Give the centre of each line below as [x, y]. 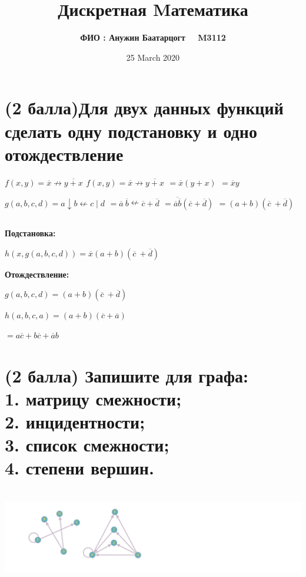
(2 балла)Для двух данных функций [144, 108]
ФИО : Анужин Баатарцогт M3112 [153, 37]
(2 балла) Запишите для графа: [127, 375]
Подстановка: [30, 233]
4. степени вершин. [79, 468]
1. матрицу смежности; [93, 398]
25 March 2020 [153, 57]
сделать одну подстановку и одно [131, 131]
